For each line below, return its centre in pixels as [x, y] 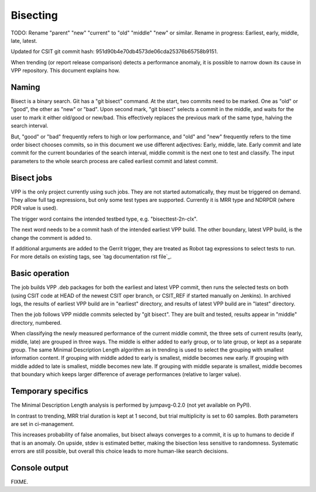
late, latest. [24, 40]
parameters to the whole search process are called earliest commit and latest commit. [114, 161]
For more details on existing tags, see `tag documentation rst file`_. [91, 257]
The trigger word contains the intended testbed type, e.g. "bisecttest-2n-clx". [104, 219]
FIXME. [20, 481]
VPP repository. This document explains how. [65, 71]
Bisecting [34, 15]
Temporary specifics [50, 391]
